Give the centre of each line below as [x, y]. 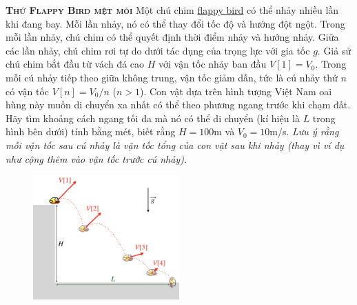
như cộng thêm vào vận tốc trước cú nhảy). [96, 158]
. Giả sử [334, 50]
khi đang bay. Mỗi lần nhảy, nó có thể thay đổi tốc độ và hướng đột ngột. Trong [175, 23]
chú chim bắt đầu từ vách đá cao [75, 64]
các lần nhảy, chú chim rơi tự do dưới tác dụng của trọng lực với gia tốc [158, 50]
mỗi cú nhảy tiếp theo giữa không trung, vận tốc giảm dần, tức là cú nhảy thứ [172, 77]
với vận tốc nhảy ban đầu [213, 64]
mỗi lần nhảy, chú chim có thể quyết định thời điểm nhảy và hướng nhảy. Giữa [172, 37]
